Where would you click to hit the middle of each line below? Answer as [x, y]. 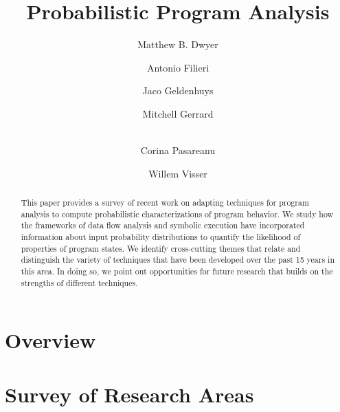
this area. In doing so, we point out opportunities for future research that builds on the [177, 271]
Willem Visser [178, 173]
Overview [50, 340]
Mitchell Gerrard [178, 113]
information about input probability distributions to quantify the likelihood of [161, 237]
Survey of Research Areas [129, 394]
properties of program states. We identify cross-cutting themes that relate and [161, 248]
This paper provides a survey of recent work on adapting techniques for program [165, 203]
